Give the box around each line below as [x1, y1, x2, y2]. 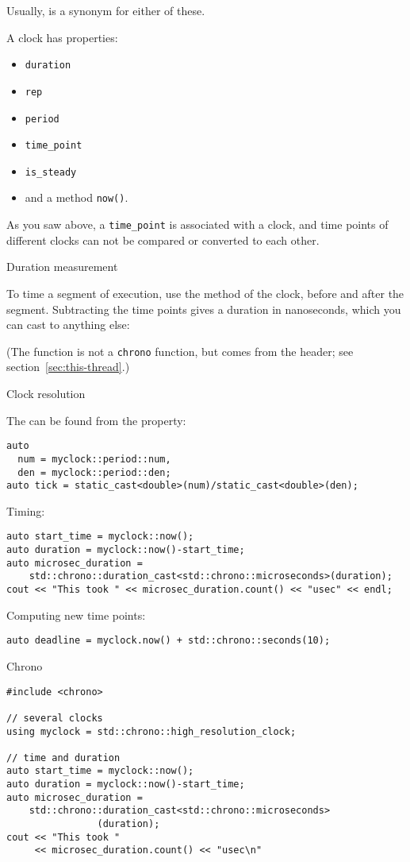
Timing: [6, 502, 45, 519]
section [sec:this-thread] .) [6, 358, 130, 375]
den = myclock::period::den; [17, 466, 171, 478]
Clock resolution [6, 385, 86, 401]
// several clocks [6, 712, 103, 724]
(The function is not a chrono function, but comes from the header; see [6, 342, 354, 359]
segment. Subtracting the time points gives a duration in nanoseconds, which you [6, 300, 401, 317]
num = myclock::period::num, [17, 453, 171, 465]
